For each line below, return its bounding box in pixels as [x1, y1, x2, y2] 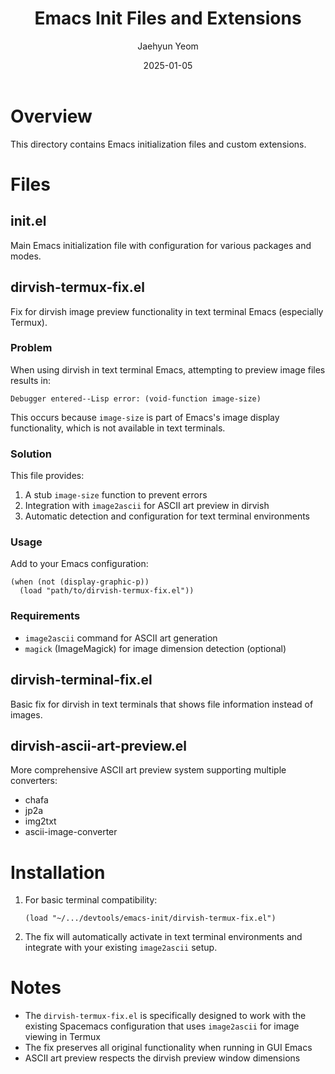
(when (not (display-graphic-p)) [10, 577, 150, 587]
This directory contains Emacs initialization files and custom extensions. [10, 138, 307, 150]
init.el [10, 213, 47, 230]
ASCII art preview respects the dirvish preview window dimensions [24, 1052, 301, 1064]
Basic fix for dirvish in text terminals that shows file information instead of [10, 698, 314, 710]
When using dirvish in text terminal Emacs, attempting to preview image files [10, 363, 326, 376]
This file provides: [10, 470, 85, 482]
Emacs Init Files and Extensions [34, 7, 302, 30]
